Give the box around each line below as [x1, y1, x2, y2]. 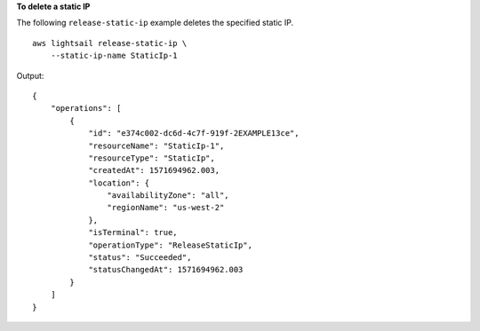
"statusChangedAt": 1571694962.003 [88, 264, 244, 275]
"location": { [88, 177, 150, 188]
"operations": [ [50, 103, 122, 114]
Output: [16, 70, 44, 81]
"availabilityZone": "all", [107, 191, 230, 201]
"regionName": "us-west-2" [107, 202, 225, 213]
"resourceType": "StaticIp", [88, 153, 215, 163]
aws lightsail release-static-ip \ [32, 38, 188, 48]
